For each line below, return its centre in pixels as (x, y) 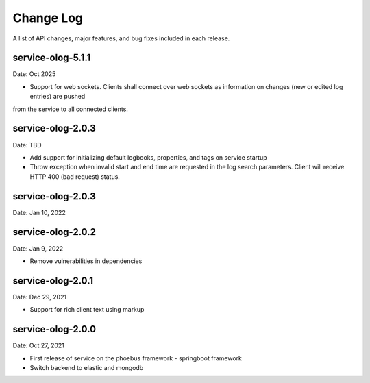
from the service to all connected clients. (70, 109)
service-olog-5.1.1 (52, 58)
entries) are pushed (58, 97)
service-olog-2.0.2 (54, 232)
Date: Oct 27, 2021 (39, 345)
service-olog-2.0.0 (54, 329)
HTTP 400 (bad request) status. (75, 176)
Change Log (48, 18)
